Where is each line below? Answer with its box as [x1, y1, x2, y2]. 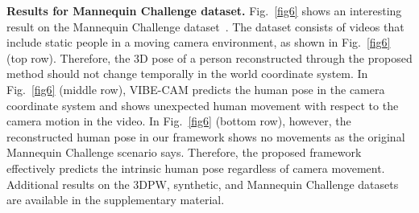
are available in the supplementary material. [6, 191, 225, 208]
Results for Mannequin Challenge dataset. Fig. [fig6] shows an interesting [6, 2, 402, 18]
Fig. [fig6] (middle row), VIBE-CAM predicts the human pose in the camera [6, 80, 385, 97]
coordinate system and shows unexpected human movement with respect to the [6, 96, 399, 113]
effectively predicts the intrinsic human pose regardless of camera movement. [6, 159, 385, 176]
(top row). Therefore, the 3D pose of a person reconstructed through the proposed [6, 49, 413, 66]
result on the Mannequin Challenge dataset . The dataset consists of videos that [6, 18, 404, 35]
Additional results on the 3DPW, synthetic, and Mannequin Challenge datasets [6, 175, 399, 192]
